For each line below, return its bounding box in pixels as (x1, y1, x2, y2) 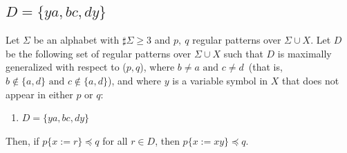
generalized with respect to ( (6, 60, 126, 74)
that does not (282, 73, 339, 87)
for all (102, 133, 128, 147)
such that (223, 46, 263, 60)
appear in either (6, 87, 73, 101)
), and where (107, 73, 162, 87)
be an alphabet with (33, 33, 120, 47)
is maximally (277, 46, 332, 60)
